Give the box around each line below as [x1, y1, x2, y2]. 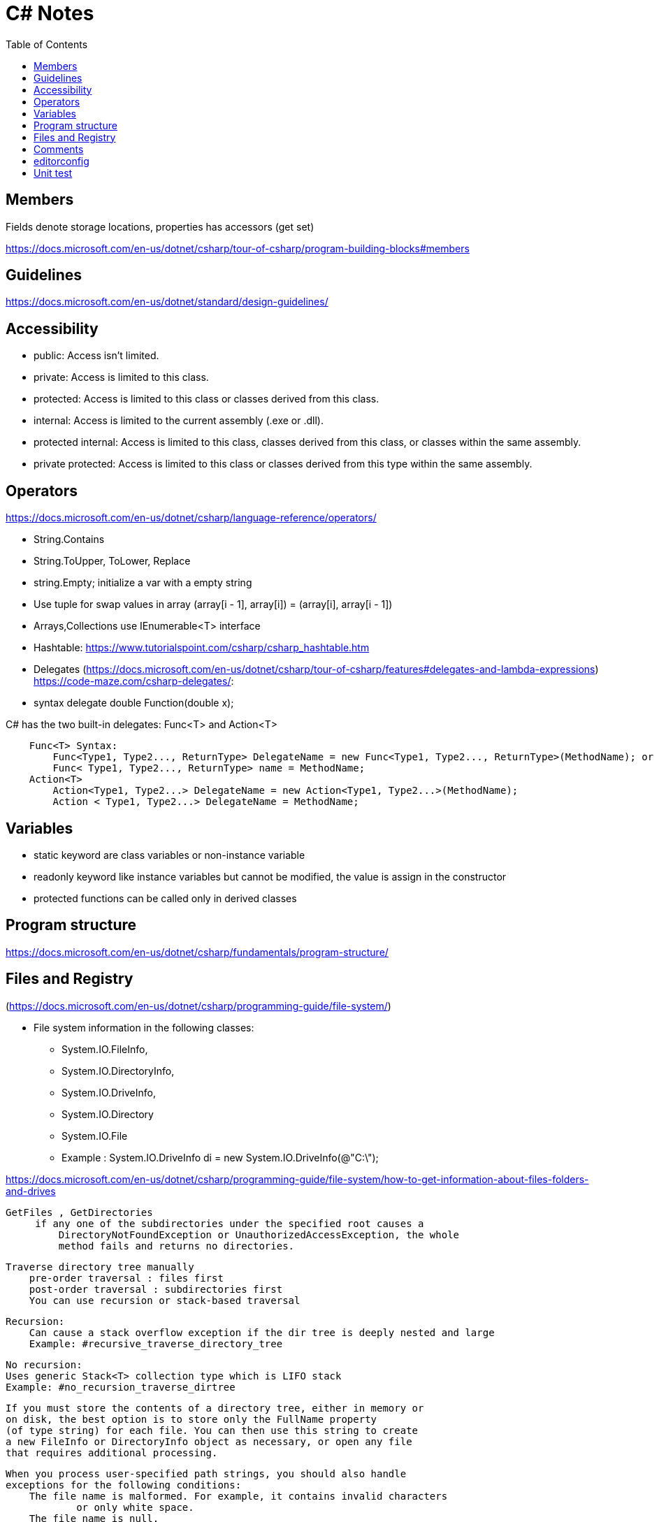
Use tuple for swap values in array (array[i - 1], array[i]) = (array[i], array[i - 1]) [34, 598, 393, 611]
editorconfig [34, 154, 89, 167]
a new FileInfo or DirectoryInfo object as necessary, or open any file [6, 1435, 412, 1447]
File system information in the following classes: [34, 1021, 254, 1034]
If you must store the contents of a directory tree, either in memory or [6, 1402, 424, 1414]
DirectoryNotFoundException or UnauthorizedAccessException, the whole [58, 1229, 460, 1240]
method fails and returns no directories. [58, 1240, 295, 1252]
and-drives [6, 1184, 56, 1197]
